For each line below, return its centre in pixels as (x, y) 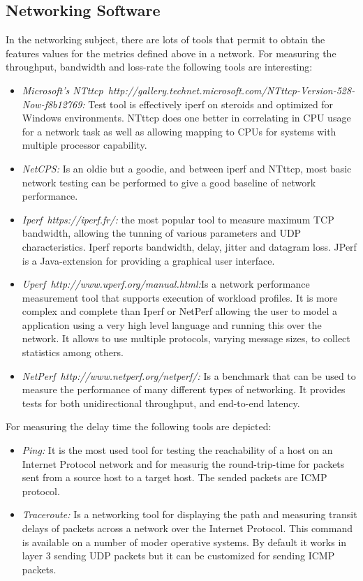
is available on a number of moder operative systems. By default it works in (184, 542)
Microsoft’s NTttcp (62, 90)
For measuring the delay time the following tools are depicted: (139, 426)
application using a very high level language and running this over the (172, 324)
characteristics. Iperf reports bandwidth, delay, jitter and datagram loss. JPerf (189, 246)
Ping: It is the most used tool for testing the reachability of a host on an (177, 450)
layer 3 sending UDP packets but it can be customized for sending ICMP (178, 556)
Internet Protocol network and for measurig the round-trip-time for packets (183, 463)
